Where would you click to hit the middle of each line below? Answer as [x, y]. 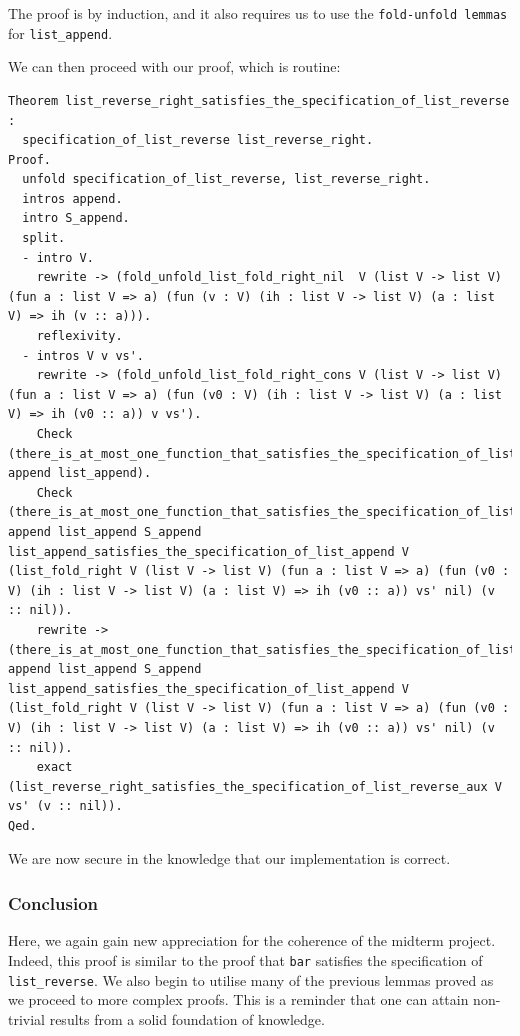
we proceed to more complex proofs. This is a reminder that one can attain [238, 999]
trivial [27, 1018]
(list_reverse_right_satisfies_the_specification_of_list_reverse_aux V [255, 786]
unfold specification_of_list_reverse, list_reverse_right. [226, 179]
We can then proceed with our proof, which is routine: [174, 66]
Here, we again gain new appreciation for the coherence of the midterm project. [252, 940]
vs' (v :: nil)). [65, 806]
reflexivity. [79, 336]
